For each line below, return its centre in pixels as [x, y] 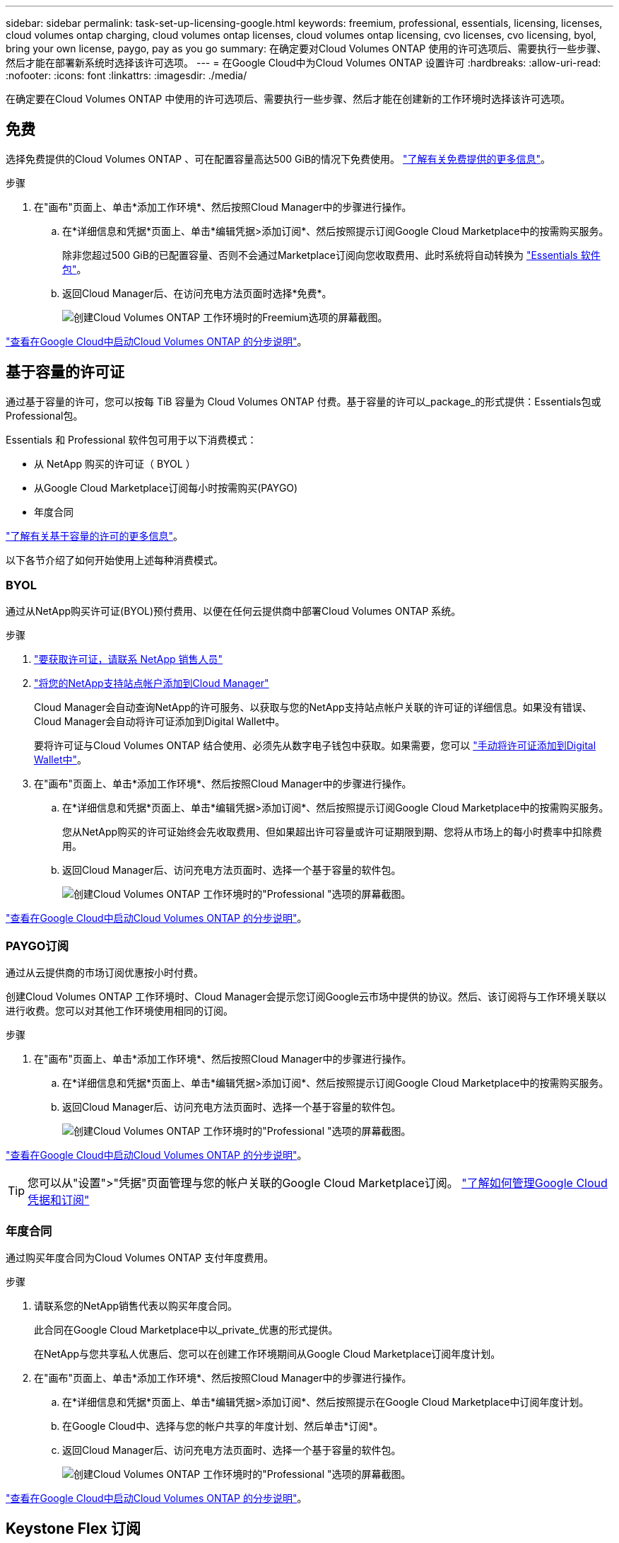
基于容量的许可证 [65, 372]
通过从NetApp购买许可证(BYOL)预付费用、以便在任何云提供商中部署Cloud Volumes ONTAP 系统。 [234, 611]
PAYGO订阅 [37, 946]
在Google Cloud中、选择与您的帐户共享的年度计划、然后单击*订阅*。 [223, 1426]
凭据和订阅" [59, 1200]
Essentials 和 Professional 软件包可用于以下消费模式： [131, 439]
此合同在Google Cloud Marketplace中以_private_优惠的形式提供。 [186, 1329]
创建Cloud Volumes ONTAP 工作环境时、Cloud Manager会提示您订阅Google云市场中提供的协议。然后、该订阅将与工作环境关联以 [306, 997]
